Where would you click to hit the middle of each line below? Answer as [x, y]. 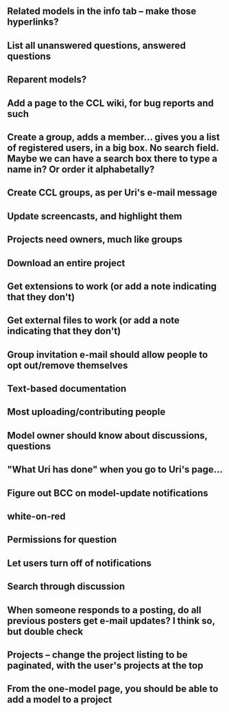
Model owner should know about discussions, [107, 435]
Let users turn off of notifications [80, 563]
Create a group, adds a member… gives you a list [113, 137]
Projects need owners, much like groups [95, 240]
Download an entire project [66, 263]
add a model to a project [60, 700]
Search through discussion [66, 586]
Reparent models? [47, 79]
